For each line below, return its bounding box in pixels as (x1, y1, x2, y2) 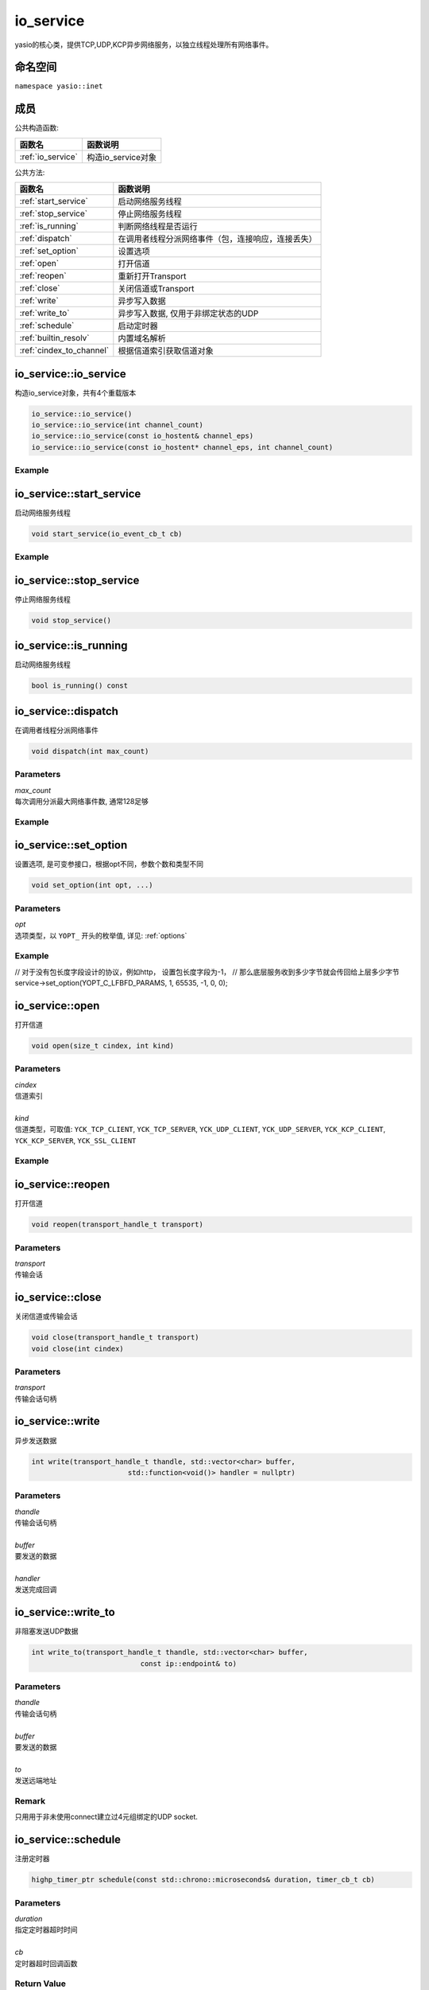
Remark (14, 1795, 46, 1806)
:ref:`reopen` (19, 271, 67, 282)
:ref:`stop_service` (19, 208, 87, 219)
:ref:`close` (19, 283, 60, 294)
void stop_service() (31, 615, 111, 625)
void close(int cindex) (31, 1344, 125, 1353)
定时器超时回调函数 (14, 1958, 78, 1968)
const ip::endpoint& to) (140, 1659, 238, 1668)
